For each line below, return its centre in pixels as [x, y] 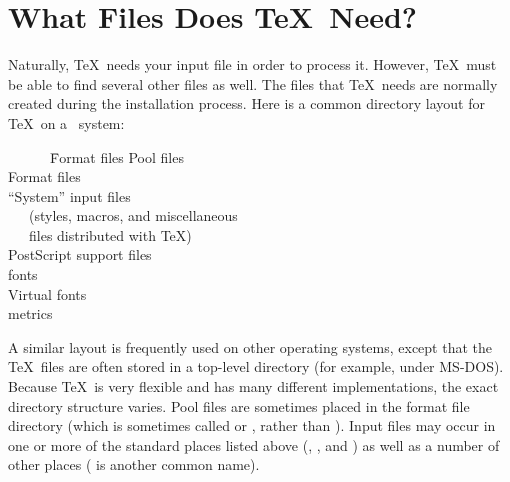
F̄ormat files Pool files [116, 156]
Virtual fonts [47, 293]
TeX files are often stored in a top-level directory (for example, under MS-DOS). [256, 366]
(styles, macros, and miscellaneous [133, 215]
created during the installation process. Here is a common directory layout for [246, 103]
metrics [30, 313]
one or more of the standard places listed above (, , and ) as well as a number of [254, 444]
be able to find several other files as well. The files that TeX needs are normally [253, 83]
